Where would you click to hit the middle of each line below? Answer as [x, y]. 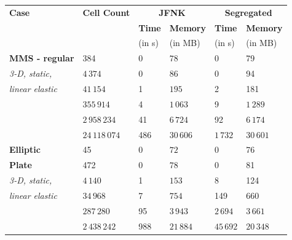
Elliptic [25, 149]
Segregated [248, 12]
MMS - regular [42, 58]
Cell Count [106, 12]
